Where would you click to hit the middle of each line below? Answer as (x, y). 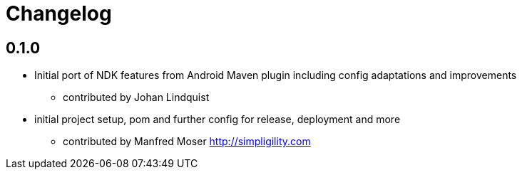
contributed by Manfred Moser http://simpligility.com (187, 142)
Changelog (59, 14)
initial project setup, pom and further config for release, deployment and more (217, 120)
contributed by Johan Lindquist (136, 97)
